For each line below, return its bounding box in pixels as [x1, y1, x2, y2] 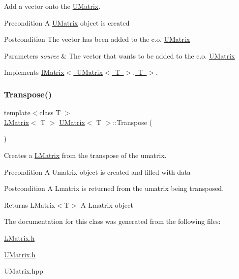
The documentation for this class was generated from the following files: [4, 216, 221, 226]
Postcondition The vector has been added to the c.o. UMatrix [4, 34, 190, 44]
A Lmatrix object [81, 199, 133, 210]
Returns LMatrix [4, 199, 56, 210]
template [4, 107, 30, 118]
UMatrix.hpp [4, 266, 43, 276]
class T [39, 107, 61, 118]
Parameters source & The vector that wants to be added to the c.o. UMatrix [4, 50, 235, 61]
